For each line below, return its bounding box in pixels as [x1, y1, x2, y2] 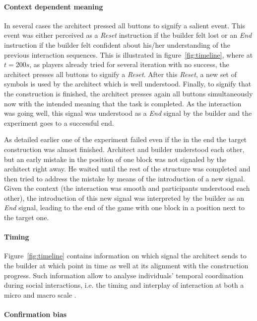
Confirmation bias [4, 309, 67, 320]
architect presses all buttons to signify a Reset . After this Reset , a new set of [4, 69, 237, 79]
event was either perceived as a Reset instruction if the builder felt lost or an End [4, 30, 252, 40]
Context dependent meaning [4, 1, 103, 11]
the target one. [4, 212, 49, 223]
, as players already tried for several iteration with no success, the [29, 59, 229, 70]
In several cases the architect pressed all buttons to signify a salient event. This [4, 20, 246, 30]
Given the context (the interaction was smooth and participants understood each [4, 183, 250, 193]
